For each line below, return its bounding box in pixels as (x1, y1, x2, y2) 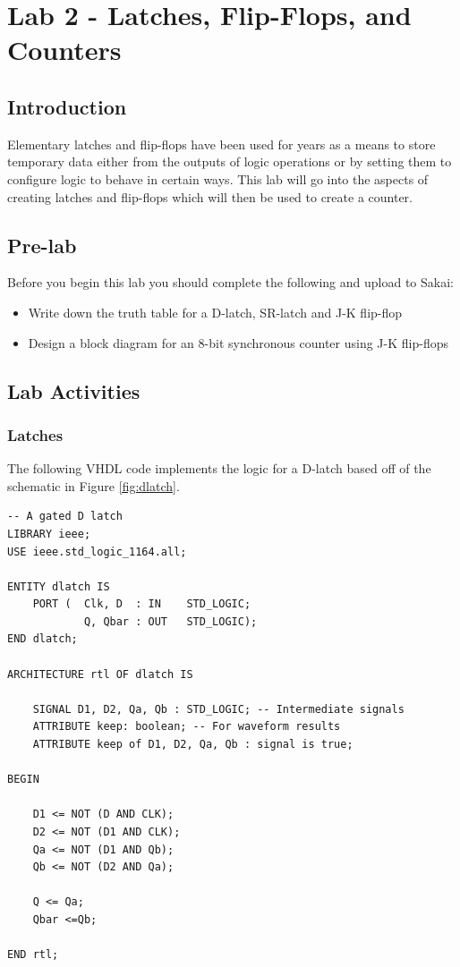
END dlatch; (7, 632, 78, 646)
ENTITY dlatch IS (7, 580, 110, 593)
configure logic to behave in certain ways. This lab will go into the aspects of (7, 169, 429, 188)
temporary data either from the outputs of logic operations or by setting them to (7, 152, 452, 171)
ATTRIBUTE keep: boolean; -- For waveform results (32, 720, 341, 734)
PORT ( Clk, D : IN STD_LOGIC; (32, 598, 251, 611)
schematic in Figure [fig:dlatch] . (7, 476, 180, 495)
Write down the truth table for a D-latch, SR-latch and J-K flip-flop (28, 302, 403, 321)
